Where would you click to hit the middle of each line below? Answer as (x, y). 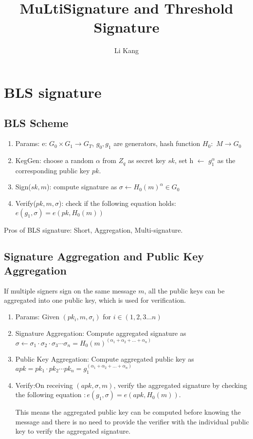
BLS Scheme (36, 123)
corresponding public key (53, 170)
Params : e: (31, 143)
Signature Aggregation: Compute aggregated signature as (101, 333)
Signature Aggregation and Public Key (104, 256)
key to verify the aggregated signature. (73, 431)
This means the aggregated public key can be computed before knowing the (128, 412)
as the (226, 160)
